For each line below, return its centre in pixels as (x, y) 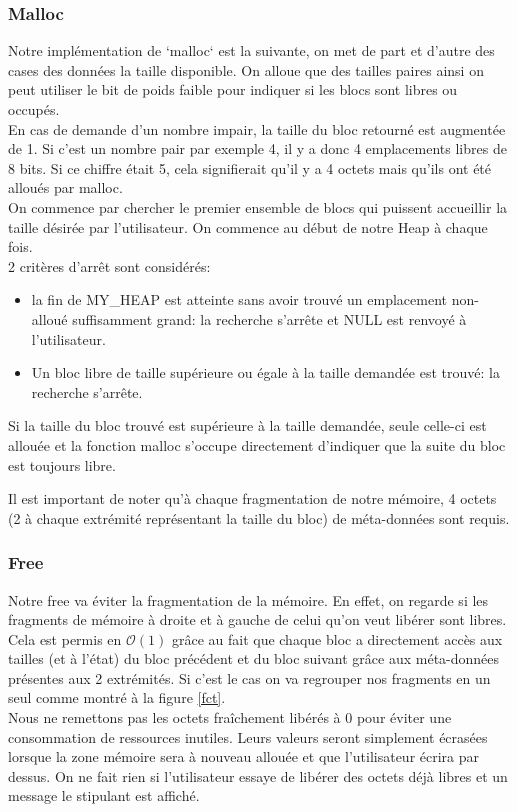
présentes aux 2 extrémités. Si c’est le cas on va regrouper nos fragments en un (249, 677)
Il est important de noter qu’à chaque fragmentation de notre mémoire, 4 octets (252, 498)
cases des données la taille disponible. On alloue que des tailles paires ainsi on (246, 69)
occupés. (34, 109)
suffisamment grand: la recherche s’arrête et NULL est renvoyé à (269, 318)
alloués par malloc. (65, 187)
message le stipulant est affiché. (104, 795)
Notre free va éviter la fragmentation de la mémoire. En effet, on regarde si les (248, 599)
